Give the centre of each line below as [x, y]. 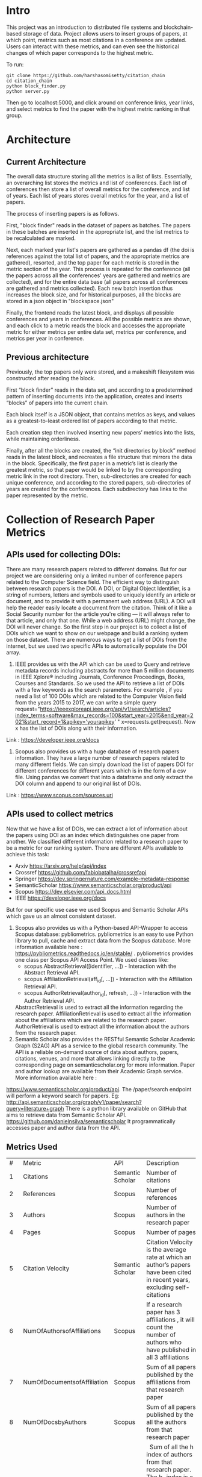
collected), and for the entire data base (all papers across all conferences [97, 281]
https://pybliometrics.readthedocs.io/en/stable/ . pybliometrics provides [104, 953]
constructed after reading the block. [51, 378]
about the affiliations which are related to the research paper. [90, 1020]
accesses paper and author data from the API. [63, 1128]
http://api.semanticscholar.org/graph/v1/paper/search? [74, 1102]
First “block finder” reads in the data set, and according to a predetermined [99, 390]
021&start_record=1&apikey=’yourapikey [65, 721]
